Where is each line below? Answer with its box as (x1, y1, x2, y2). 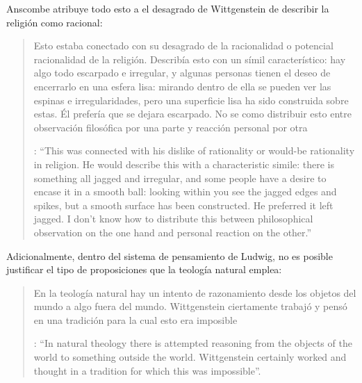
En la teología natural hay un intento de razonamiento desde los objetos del (33, 285, 356, 300)
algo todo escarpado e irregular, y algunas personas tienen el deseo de (33, 65, 331, 80)
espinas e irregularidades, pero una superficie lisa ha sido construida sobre (33, 92, 349, 107)
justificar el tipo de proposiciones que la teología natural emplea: (6, 262, 282, 277)
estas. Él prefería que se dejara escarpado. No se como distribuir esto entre (33, 106, 352, 121)
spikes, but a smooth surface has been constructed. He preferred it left (33, 197, 334, 212)
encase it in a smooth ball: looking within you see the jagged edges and (33, 184, 337, 199)
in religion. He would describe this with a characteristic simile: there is (33, 156, 335, 171)
